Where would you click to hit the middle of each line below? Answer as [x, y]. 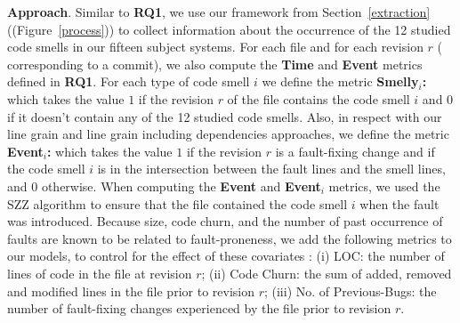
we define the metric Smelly [340, 81]
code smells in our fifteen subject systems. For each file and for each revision [215, 47]
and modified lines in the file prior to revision [131, 291]
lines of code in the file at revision [100, 273]
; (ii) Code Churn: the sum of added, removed [327, 273]
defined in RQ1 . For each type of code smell [129, 81]
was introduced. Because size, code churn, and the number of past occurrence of [225, 221]
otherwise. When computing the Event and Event [181, 186]
